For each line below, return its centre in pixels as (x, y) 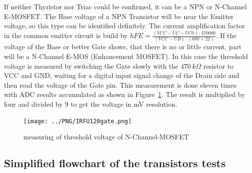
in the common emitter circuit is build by (66, 35)
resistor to (219, 66)
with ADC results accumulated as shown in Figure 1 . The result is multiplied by (125, 94)
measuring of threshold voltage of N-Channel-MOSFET (106, 137)
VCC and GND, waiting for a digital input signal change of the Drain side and (122, 75)
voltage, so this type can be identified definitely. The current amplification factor (125, 26)
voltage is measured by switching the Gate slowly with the (91, 66)
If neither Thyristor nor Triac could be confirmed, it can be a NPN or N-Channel (126, 6)
